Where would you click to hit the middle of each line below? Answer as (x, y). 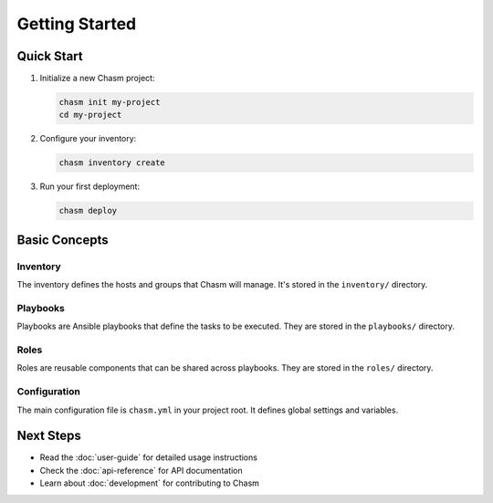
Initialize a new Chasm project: (97, 79)
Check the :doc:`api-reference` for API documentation (142, 470)
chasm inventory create (112, 163)
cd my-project (90, 115)
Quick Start (50, 56)
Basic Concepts (63, 240)
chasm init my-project (110, 102)
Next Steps (49, 436)
